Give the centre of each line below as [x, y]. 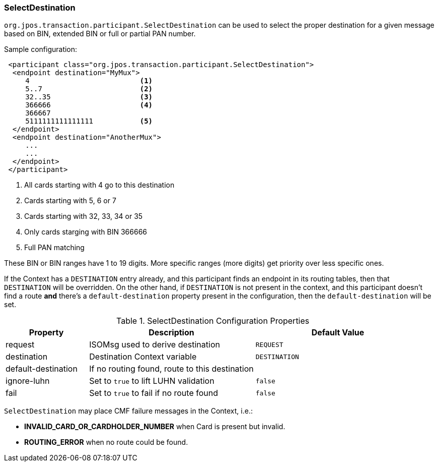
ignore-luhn [28, 381]
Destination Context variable [143, 357]
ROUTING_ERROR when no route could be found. [106, 442]
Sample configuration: [41, 49]
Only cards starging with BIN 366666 [86, 232]
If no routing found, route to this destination [171, 369]
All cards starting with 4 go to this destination [99, 185]
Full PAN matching [54, 248]
